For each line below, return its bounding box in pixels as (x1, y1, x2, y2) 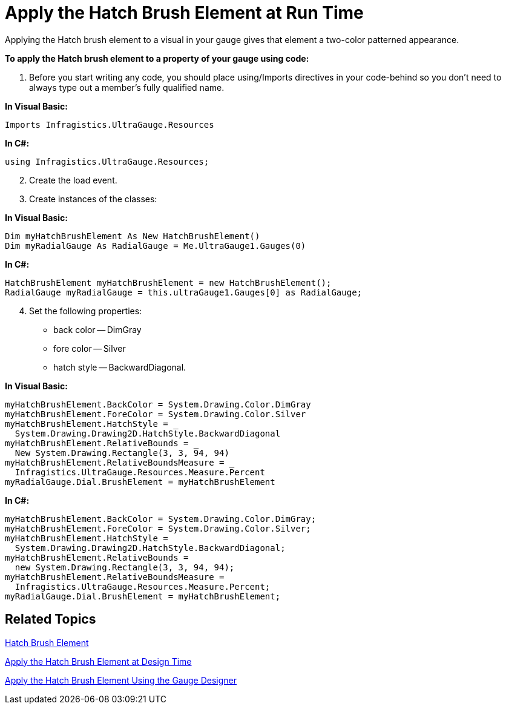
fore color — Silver (53, 343, 126, 354)
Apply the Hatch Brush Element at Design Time (5, 656, 192, 667)
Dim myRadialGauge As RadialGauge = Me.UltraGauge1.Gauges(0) (5, 240, 306, 251)
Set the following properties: (29, 305, 142, 316)
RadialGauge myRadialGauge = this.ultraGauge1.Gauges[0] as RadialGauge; (5, 287, 363, 297)
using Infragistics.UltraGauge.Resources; (5, 156, 209, 167)
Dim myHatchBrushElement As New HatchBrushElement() (5, 231, 260, 241)
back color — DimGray (53, 324, 142, 335)
